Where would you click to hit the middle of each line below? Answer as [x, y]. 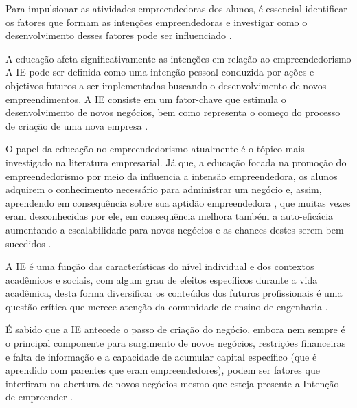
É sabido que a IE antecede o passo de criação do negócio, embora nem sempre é [175, 329]
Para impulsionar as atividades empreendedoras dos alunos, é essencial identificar [176, 8]
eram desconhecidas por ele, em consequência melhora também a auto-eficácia [170, 216]
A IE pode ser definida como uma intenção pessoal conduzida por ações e [160, 72]
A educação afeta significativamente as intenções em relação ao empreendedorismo [178, 58]
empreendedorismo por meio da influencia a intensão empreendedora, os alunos [172, 175]
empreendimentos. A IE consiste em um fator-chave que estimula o [146, 99]
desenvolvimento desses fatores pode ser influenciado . [119, 35]
